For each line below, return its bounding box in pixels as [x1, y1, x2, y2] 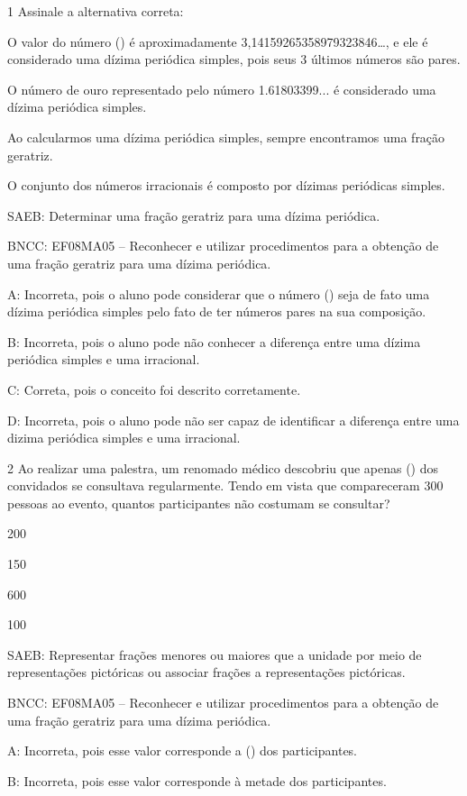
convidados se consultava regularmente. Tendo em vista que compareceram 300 [7, 476, 444, 495]
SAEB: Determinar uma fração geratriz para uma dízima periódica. [7, 206, 380, 224]
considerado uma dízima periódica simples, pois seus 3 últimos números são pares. [7, 50, 461, 69]
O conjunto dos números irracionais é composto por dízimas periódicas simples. [7, 176, 445, 195]
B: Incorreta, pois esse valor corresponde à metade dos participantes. [7, 771, 387, 790]
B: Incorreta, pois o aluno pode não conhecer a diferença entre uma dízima [7, 332, 421, 351]
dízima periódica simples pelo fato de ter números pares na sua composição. [7, 302, 426, 321]
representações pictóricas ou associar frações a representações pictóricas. [7, 663, 406, 682]
